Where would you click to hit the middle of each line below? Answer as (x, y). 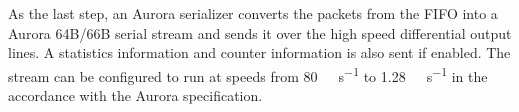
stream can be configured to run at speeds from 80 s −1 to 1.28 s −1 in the (248, 74)
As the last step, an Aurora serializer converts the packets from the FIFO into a (253, 13)
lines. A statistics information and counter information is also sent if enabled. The (259, 52)
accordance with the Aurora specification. (135, 95)
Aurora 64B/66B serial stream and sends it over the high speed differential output (260, 32)
